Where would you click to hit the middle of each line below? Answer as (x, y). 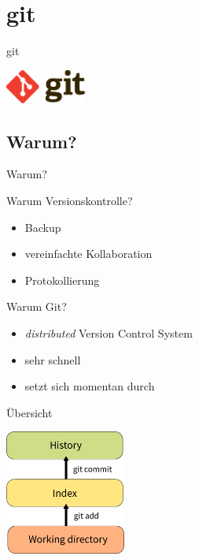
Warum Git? (37, 306)
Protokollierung (62, 280)
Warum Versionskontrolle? (70, 201)
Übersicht (29, 412)
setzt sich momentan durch (90, 386)
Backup (43, 227)
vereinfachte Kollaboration (88, 254)
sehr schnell (53, 359)
